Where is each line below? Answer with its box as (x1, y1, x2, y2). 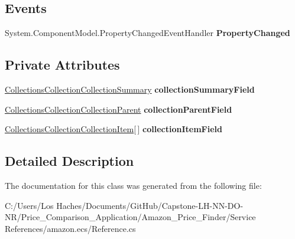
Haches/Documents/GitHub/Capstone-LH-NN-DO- (56, 199, 244, 211)
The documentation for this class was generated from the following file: (5, 179, 262, 191)
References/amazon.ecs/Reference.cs (5, 222, 136, 234)
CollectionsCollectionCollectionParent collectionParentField (5, 103, 232, 115)
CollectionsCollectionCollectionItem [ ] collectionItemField (5, 123, 222, 135)
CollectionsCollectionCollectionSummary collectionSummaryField (5, 83, 255, 95)
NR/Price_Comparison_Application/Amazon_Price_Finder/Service (5, 211, 256, 223)
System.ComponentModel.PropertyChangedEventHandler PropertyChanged (5, 27, 290, 39)
